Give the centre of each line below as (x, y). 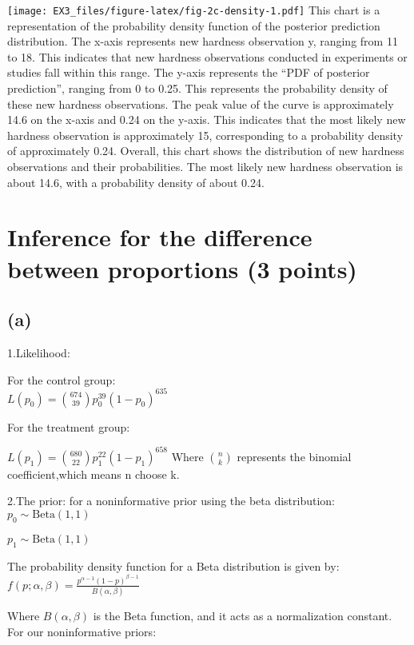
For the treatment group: (69, 426)
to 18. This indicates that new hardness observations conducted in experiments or (207, 56)
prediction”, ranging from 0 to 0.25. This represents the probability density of (197, 88)
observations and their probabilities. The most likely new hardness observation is (205, 166)
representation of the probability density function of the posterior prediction (194, 25)
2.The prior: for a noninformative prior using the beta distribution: (171, 501)
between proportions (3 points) (182, 268)
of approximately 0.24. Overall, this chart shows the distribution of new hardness (206, 151)
